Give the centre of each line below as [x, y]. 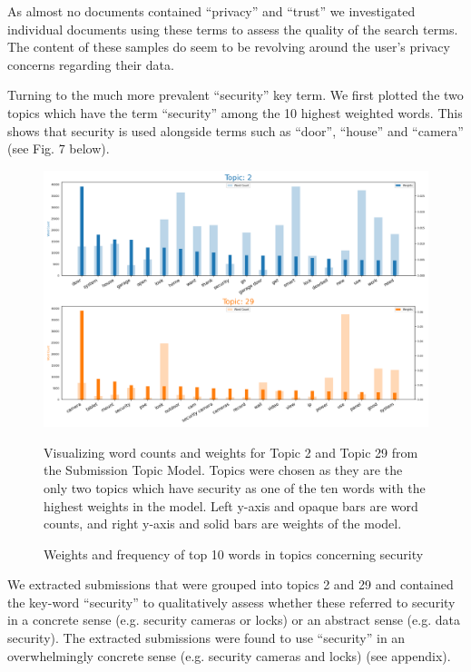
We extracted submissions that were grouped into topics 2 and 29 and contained [231, 584]
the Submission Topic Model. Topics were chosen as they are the [223, 470]
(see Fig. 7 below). [59, 148]
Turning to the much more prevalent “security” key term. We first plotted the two [235, 95]
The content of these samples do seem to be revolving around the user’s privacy [229, 47]
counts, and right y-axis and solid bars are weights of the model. [223, 524]
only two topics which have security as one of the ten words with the [235, 487]
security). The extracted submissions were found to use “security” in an [206, 638]
